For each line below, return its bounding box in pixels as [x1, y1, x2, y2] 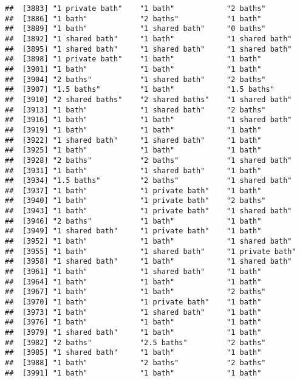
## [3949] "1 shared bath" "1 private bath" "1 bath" [5, 227, 262, 236]
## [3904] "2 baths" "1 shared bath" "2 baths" [5, 75, 266, 84]
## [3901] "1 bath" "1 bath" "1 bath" [5, 64, 262, 74]
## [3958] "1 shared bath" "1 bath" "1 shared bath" [5, 257, 292, 266]
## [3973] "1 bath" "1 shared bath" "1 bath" [5, 307, 262, 317]
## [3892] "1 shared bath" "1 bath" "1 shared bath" [5, 34, 292, 43]
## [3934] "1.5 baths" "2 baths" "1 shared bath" [5, 176, 292, 185]
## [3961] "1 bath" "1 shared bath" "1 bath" [5, 267, 262, 276]
